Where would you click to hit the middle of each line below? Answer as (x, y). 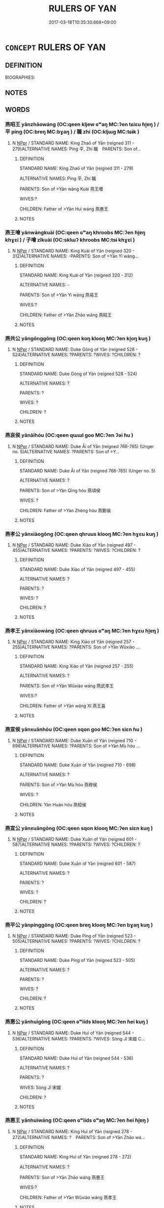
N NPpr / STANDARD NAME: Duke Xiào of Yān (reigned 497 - (74, 545)
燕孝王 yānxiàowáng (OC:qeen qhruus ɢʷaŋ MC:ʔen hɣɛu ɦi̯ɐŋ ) (82, 630)
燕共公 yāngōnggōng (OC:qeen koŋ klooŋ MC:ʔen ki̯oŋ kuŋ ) (78, 339)
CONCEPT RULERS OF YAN (55, 47)
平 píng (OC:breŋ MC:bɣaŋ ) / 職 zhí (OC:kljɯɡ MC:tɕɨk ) (72, 132)
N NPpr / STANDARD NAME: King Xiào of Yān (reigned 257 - (73, 642)
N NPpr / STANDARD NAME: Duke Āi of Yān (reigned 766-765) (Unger (83, 446)
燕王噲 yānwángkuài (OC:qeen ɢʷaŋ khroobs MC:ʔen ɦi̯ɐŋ (75, 232)
